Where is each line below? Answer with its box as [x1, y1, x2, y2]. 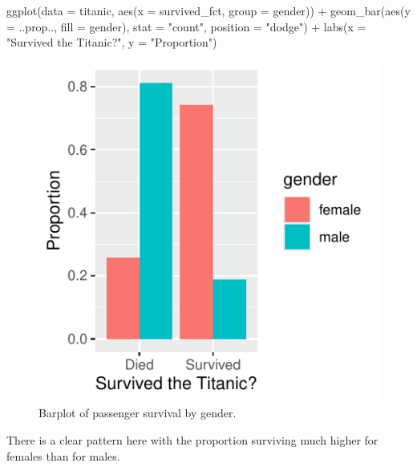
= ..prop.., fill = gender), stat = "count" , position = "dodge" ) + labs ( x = [6, 18, 366, 35]
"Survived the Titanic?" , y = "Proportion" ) [6, 34, 217, 51]
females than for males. [6, 447, 120, 464]
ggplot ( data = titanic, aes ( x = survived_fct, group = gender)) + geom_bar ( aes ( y [6, 2, 411, 18]
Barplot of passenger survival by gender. [38, 404, 237, 421]
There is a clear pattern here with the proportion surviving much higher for [6, 431, 379, 448]
